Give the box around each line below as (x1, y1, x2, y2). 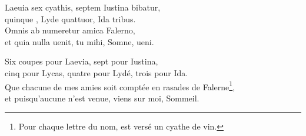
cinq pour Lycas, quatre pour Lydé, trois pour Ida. (5, 66, 188, 79)
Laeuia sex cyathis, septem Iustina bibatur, (5, 1, 161, 13)
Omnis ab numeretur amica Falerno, (5, 24, 135, 36)
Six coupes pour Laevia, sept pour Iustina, (5, 55, 158, 67)
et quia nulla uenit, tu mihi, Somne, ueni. (5, 35, 154, 47)
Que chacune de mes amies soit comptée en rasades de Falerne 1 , (5, 79, 235, 93)
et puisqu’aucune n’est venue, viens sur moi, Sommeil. (5, 91, 199, 104)
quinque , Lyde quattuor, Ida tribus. (5, 12, 136, 25)
